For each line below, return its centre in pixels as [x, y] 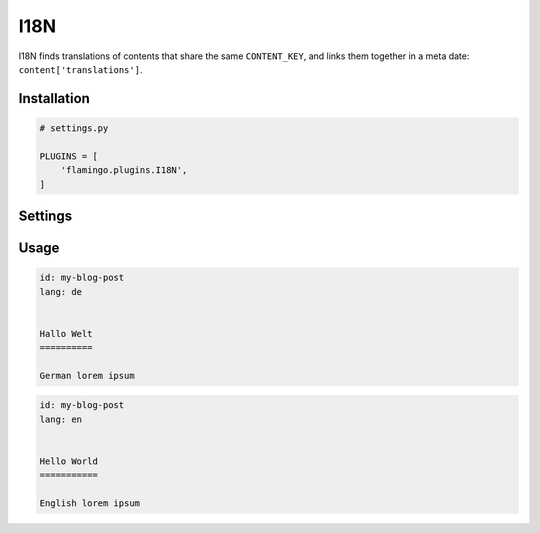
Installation [54, 98]
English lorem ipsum [89, 503]
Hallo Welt [66, 333]
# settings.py [74, 128]
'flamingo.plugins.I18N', [124, 170]
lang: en [61, 419]
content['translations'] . [80, 69]
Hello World [69, 461]
